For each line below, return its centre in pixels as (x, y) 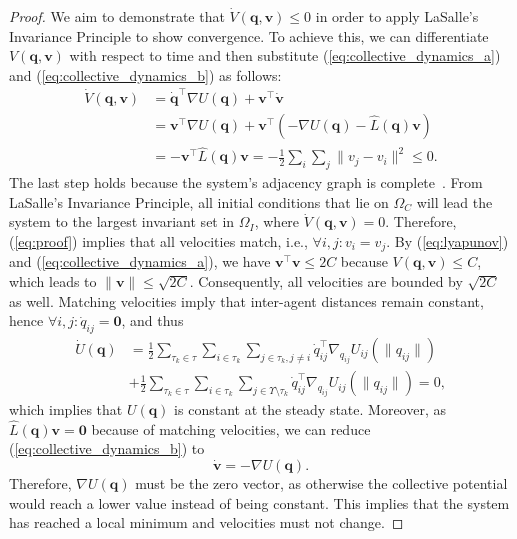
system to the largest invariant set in (122, 221)
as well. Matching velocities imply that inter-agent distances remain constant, (246, 300)
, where (277, 221)
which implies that (66, 409)
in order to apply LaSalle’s (397, 16)
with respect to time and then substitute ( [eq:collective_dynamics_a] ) (285, 55)
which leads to (53, 281)
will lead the (454, 201)
